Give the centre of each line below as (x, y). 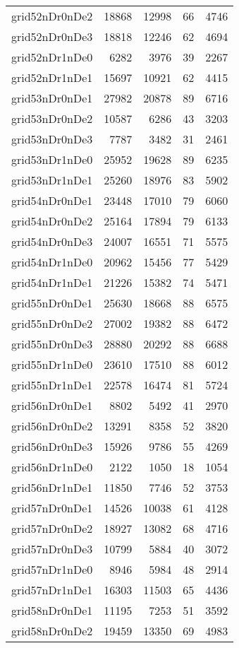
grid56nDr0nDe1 (52, 405)
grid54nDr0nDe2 (52, 221)
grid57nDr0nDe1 (52, 508)
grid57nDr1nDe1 (52, 590)
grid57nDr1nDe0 (52, 569)
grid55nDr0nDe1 (52, 303)
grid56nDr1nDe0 (52, 467)
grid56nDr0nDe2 (52, 426)
